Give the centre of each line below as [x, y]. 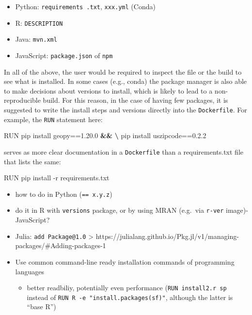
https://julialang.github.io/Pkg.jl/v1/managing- [167, 236]
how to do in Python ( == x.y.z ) [64, 194]
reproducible [22, 100]
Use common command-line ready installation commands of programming [125, 261]
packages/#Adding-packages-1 [61, 245]
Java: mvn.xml [36, 39]
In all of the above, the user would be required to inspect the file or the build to [123, 71]
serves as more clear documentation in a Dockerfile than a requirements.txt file [124, 151]
